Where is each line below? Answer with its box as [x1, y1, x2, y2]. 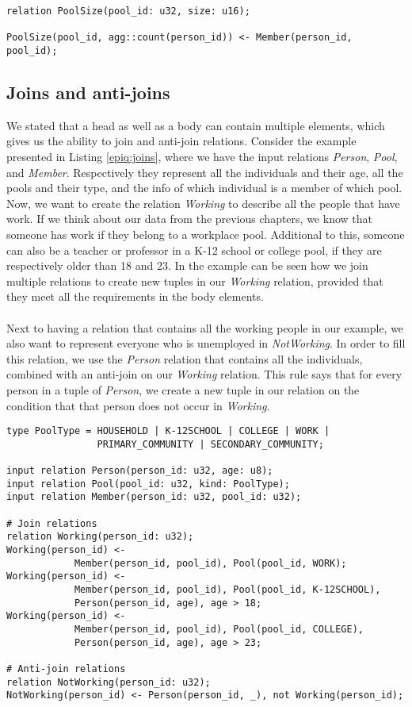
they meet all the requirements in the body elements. [6, 288, 264, 305]
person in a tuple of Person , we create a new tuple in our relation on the [6, 381, 360, 398]
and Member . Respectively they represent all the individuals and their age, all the [6, 163, 403, 180]
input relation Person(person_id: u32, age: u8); [6, 465, 273, 477]
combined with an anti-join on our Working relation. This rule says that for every [6, 366, 402, 382]
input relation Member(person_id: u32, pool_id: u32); [6, 491, 302, 503]
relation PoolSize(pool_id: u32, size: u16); [6, 6, 250, 17]
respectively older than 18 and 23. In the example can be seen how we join [6, 257, 368, 274]
